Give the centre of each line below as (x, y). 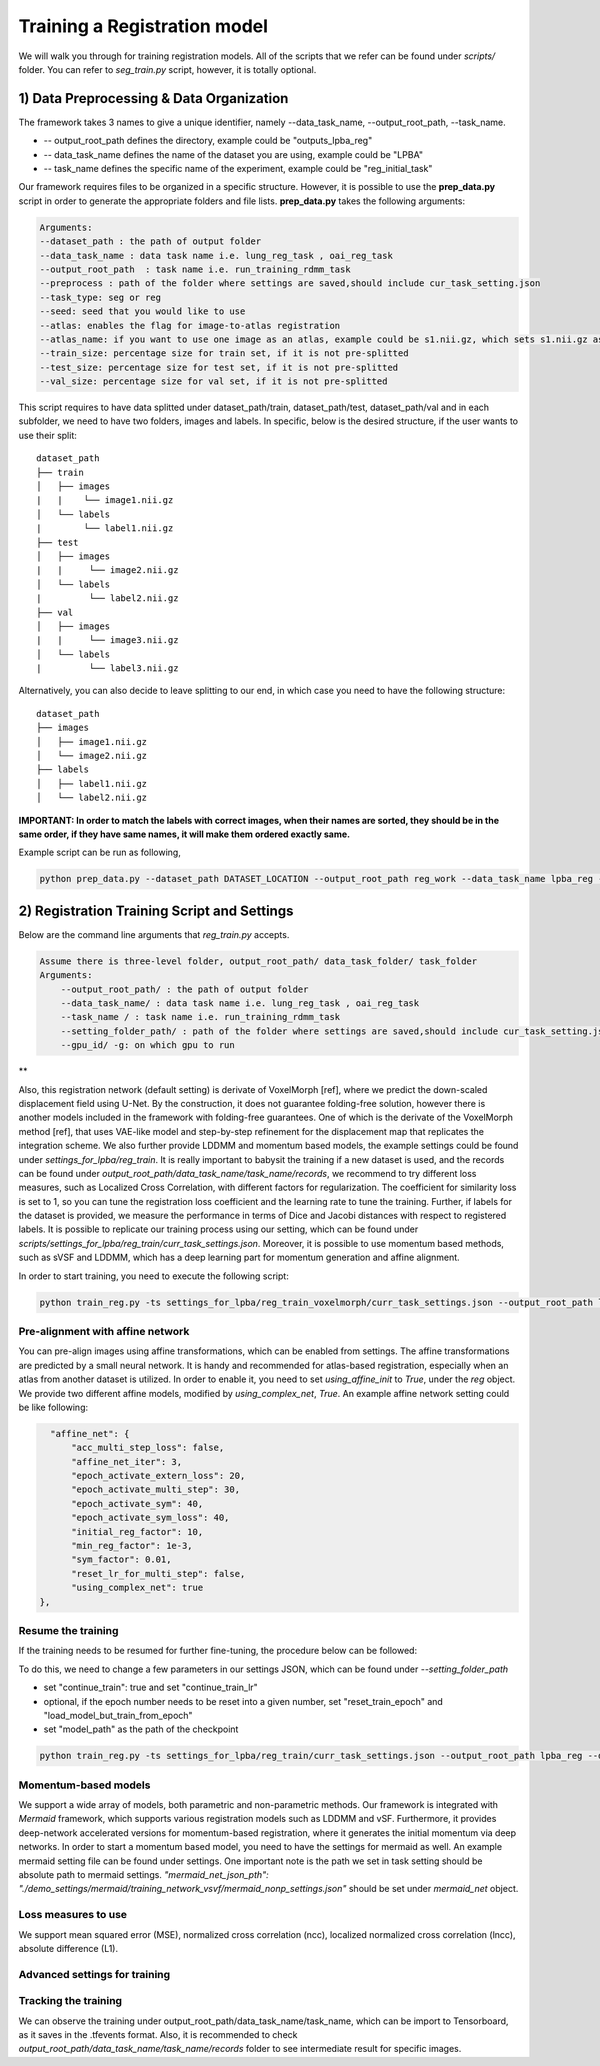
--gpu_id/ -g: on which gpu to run (147, 1045)
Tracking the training (70, 2001)
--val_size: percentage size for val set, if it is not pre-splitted (213, 381)
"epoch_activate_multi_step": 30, (155, 1489)
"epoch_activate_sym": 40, (137, 1503)
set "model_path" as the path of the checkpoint (141, 1729)
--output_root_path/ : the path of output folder (184, 989)
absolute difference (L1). (68, 1948)
